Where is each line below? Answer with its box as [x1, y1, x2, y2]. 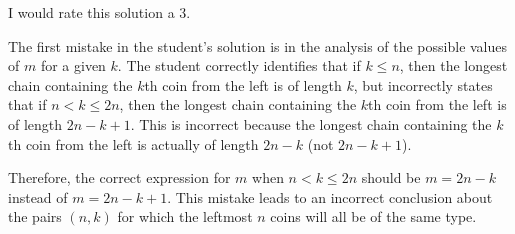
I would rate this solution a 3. [8, 2, 191, 22]
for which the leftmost [117, 206, 253, 227]
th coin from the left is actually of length [8, 133, 259, 154]
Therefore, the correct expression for [8, 167, 231, 188]
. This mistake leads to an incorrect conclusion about [167, 186, 493, 207]
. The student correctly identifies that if [117, 55, 361, 76]
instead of [8, 186, 68, 207]
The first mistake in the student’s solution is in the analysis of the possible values [8, 35, 508, 56]
